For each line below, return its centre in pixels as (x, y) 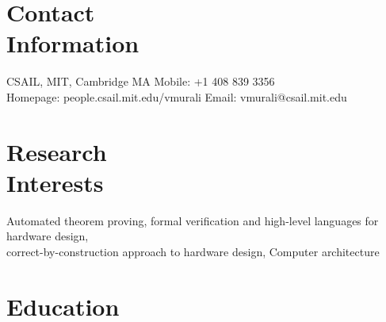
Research (57, 151)
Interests (55, 182)
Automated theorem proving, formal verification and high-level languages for (193, 220)
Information (73, 43)
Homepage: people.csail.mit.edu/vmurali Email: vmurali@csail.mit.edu (177, 96)
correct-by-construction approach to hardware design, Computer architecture (193, 251)
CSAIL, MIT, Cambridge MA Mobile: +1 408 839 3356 (141, 81)
